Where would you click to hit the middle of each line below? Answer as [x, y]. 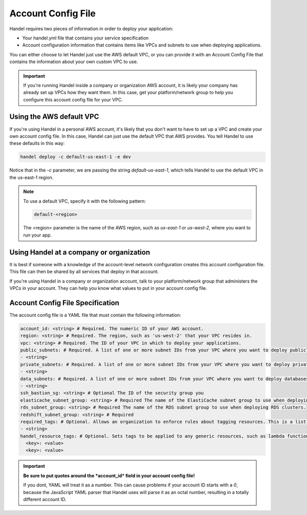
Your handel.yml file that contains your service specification [85, 38]
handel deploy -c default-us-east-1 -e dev [76, 157]
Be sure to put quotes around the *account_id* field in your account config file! [109, 476]
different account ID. [45, 500]
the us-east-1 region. [31, 177]
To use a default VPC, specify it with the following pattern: [84, 201]
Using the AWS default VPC [54, 117]
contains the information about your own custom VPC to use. [74, 62]
